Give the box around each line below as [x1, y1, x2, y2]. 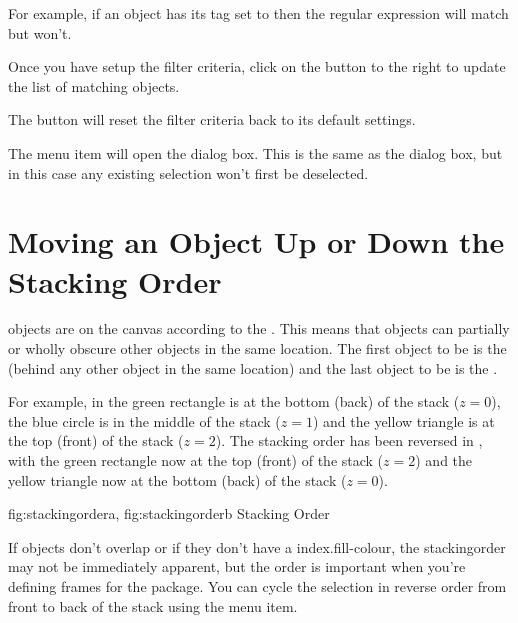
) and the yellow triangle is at [312, 410, 495, 431]
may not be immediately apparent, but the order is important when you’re [8, 556, 466, 577]
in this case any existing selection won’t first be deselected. [8, 162, 369, 183]
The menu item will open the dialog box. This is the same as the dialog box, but [8, 142, 503, 163]
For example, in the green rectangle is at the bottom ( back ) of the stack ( [8, 391, 460, 412]
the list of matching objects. [8, 75, 180, 96]
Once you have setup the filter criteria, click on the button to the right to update [8, 56, 506, 77]
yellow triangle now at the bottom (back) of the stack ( [8, 469, 347, 490]
